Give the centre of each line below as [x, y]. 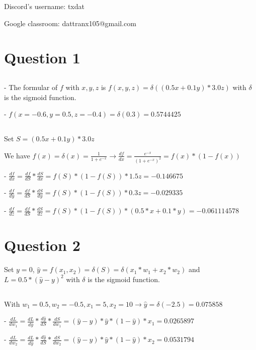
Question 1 [42, 58]
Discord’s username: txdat [44, 6]
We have [17, 155]
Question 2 [42, 245]
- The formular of [31, 87]
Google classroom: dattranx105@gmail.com [70, 23]
